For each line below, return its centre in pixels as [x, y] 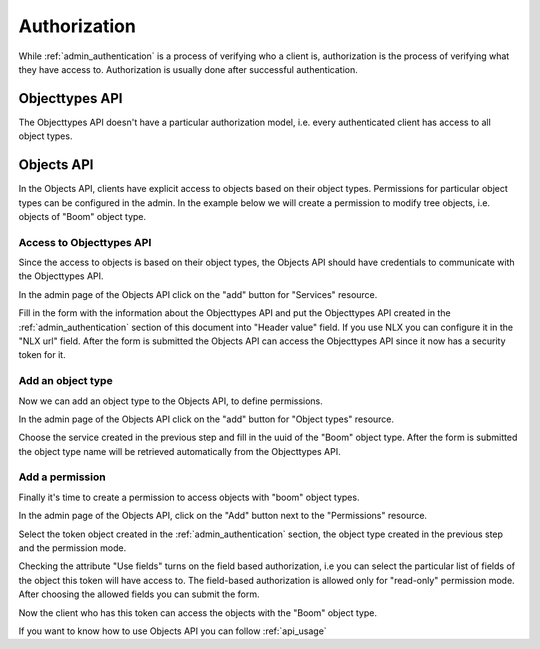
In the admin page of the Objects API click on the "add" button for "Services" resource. [198, 294]
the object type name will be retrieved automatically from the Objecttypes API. [179, 451]
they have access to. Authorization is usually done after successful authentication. [188, 69]
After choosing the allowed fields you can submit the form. [139, 594]
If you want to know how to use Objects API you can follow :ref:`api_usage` [172, 631]
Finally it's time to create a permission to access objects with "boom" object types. [189, 497]
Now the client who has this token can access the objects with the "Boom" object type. [197, 612]
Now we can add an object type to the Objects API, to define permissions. [171, 401]
